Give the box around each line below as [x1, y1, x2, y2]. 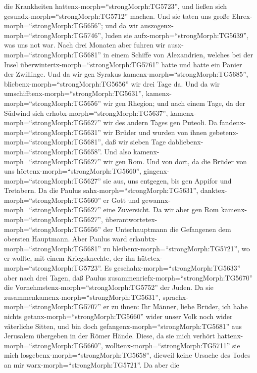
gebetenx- [209, 127, 239, 137]
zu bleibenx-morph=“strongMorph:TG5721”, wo [103, 243, 250, 253]
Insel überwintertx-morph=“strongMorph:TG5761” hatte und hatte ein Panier [4, 59, 242, 69]
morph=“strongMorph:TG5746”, [4, 30, 103, 40]
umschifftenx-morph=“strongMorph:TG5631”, [4, 88, 144, 98]
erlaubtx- [129, 233, 157, 244]
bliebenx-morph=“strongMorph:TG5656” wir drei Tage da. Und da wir [4, 78, 220, 89]
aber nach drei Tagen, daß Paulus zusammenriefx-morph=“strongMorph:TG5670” [4, 272, 253, 282]
